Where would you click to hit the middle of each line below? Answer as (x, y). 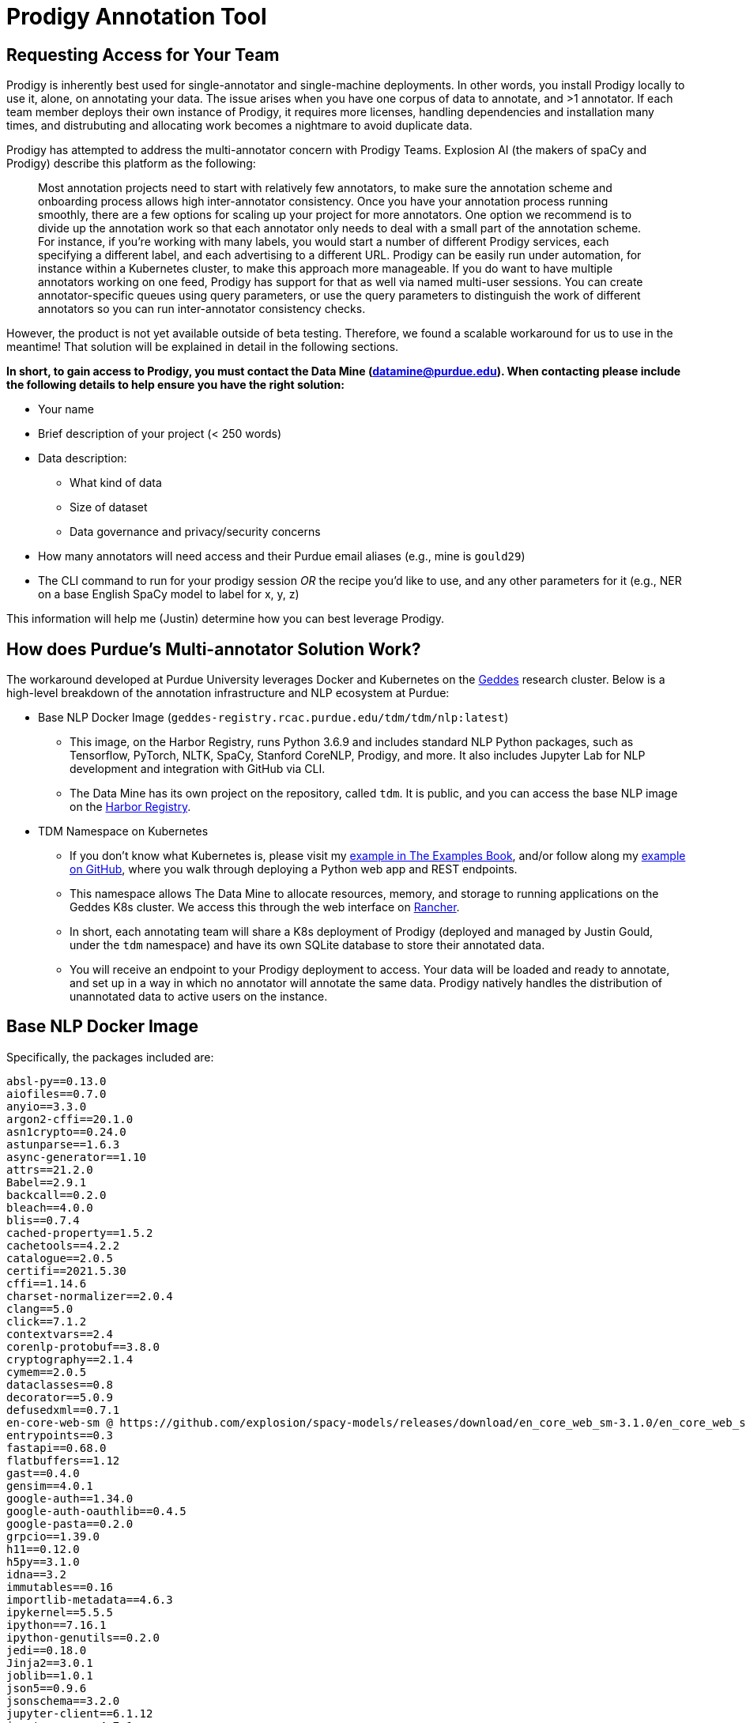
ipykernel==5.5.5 (60, 1612)
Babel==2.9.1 (47, 1182)
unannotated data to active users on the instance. (199, 997)
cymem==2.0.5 (47, 1372)
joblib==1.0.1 (50, 1675)
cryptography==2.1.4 (70, 1359)
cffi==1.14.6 (47, 1283)
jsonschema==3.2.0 (63, 1700)
